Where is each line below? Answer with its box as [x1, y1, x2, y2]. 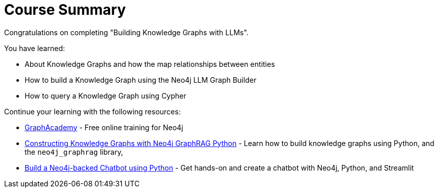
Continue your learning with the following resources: [4, 107, 181, 116]
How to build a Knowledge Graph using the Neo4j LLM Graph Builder [25, 75, 257, 84]
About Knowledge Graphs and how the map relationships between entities [25, 59, 275, 68]
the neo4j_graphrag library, [25, 147, 123, 156]
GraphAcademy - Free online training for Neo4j [25, 123, 183, 132]
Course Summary [4, 1, 126, 18]
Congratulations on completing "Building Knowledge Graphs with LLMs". [4, 28, 249, 37]
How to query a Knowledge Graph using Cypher [25, 91, 186, 100]
